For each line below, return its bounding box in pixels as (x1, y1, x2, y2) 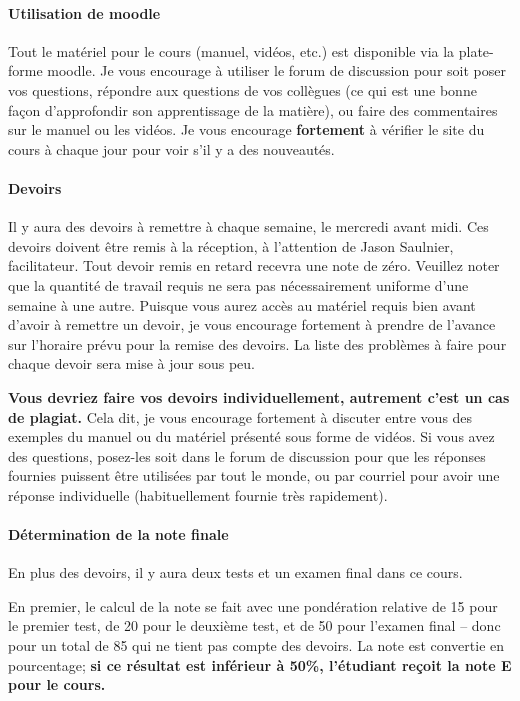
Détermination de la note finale (8, 524, 229, 545)
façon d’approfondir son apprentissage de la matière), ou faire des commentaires (8, 99, 498, 120)
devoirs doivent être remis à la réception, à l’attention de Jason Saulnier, (8, 235, 454, 256)
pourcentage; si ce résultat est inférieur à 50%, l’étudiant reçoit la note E (8, 654, 512, 675)
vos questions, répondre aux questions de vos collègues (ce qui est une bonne (8, 79, 477, 100)
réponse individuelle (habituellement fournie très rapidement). (8, 484, 388, 505)
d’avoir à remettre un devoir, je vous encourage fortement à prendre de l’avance (8, 314, 496, 335)
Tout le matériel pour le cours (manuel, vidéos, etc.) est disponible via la (8, 40, 455, 61)
